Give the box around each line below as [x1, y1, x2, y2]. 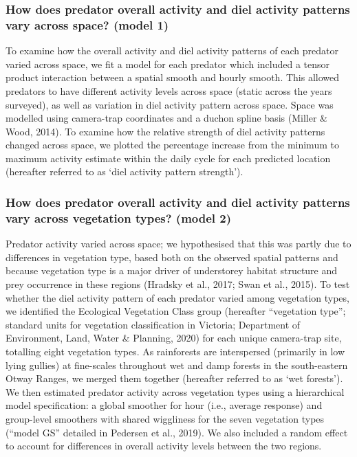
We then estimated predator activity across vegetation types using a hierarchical [6, 384, 345, 399]
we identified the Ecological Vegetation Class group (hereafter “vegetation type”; [6, 304, 346, 318]
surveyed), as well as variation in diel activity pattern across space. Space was [6, 97, 334, 111]
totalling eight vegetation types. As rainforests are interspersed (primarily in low [6, 344, 345, 358]
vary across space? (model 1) [6, 16, 169, 33]
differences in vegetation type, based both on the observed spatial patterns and [6, 249, 338, 264]
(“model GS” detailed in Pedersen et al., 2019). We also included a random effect [6, 425, 348, 439]
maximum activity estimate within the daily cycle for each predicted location [6, 151, 331, 165]
